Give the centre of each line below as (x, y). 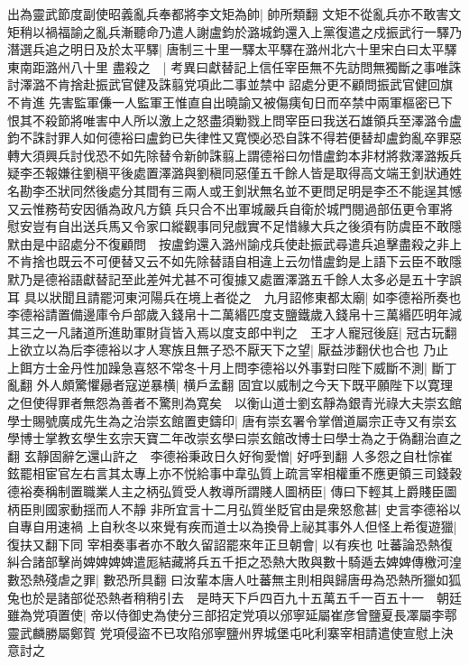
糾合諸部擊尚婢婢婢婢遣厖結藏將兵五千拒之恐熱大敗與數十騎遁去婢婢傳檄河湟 (234, 562)
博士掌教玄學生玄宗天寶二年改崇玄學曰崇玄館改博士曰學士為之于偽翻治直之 (240, 438)
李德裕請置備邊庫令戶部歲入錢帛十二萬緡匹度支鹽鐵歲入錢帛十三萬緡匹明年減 (234, 314)
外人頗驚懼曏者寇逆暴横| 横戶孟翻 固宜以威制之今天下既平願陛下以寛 (238, 385)
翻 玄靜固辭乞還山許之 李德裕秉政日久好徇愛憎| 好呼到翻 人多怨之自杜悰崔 (230, 455)
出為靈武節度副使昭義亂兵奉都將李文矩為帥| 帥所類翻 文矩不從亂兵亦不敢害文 (234, 14)
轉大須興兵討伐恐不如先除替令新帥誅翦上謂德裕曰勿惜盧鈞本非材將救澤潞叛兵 (234, 155)
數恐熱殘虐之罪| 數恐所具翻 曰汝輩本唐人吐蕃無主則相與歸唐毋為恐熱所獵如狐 (234, 579)
